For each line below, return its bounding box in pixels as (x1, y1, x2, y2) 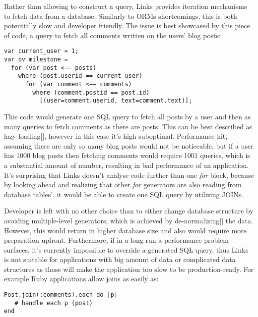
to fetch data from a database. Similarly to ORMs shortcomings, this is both (4, 10, 237, 21)
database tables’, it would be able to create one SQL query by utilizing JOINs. (4, 189, 244, 199)
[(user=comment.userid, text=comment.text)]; (39, 97, 193, 105)
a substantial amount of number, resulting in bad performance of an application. (4, 159, 249, 170)
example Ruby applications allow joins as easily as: (4, 273, 159, 284)
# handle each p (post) (14, 299, 93, 307)
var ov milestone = (4, 56, 68, 63)
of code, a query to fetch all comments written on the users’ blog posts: (4, 30, 221, 40)
